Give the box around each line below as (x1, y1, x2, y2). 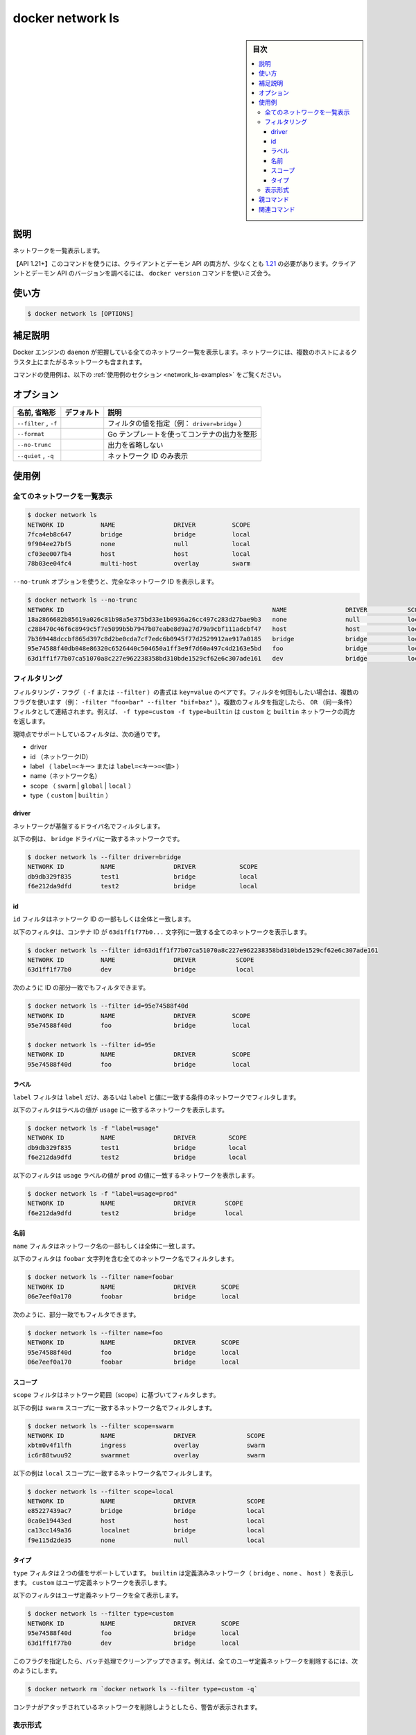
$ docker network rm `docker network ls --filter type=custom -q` (27, 1685, 258, 1693)
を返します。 (12, 717, 49, 725)
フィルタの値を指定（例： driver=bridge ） (107, 418, 246, 428)
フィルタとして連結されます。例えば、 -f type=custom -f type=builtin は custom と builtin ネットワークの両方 (12, 708, 356, 716)
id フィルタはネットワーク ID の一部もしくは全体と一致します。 (12, 915, 195, 923)
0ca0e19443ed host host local (27, 1516, 266, 1525)
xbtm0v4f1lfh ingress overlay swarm (27, 1441, 266, 1450)
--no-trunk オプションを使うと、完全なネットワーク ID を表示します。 (12, 577, 218, 586)
